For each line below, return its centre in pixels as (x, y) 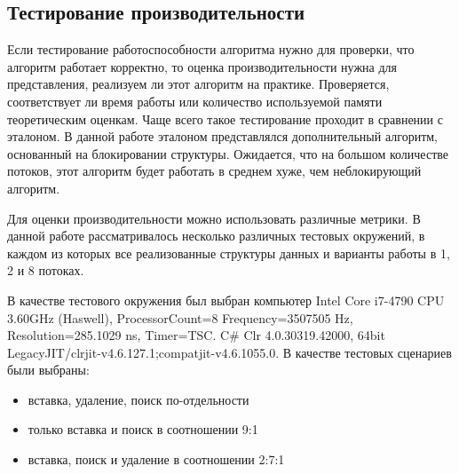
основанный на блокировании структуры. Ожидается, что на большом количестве (228, 153)
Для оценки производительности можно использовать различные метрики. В (214, 218)
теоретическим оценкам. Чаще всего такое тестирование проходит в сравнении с (225, 118)
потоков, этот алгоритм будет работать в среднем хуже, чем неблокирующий (214, 171)
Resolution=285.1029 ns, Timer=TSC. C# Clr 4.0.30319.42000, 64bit (196, 335)
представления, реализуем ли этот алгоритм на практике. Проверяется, (198, 84)
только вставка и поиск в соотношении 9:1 (143, 429)
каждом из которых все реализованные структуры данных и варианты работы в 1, (229, 253)
